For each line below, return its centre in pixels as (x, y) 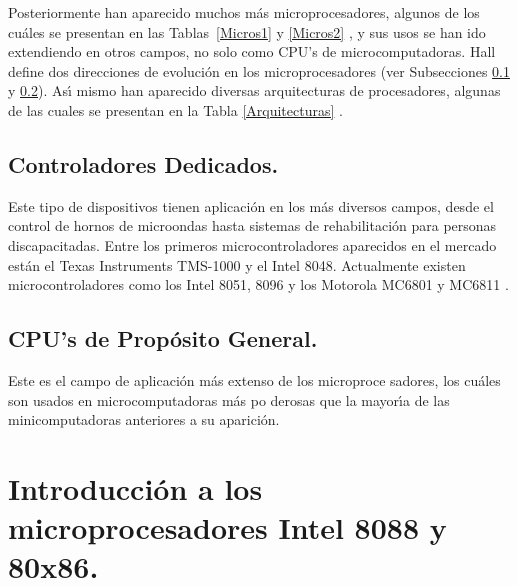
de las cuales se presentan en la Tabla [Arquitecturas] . (175, 109)
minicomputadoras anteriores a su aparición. (144, 419)
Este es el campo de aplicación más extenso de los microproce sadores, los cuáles (254, 379)
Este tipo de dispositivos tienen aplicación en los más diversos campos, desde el (251, 205)
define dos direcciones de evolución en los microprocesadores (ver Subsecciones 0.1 (259, 70)
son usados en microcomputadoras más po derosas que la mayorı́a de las (229, 399)
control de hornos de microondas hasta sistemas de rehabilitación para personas (252, 225)
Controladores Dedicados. (143, 163)
